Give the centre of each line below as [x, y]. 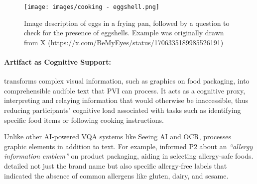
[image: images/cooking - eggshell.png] [92, 7]
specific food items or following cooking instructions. [84, 120]
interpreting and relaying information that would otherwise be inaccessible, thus [126, 100]
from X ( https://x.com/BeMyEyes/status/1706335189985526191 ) [124, 42]
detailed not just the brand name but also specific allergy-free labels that [116, 165]
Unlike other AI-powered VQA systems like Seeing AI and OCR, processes [118, 137]
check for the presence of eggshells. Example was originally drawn [124, 33]
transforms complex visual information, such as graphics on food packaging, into [127, 81]
